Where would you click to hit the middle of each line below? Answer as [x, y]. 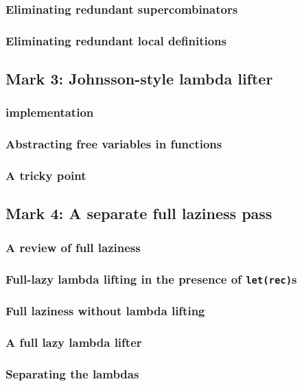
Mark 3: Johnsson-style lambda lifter [139, 79]
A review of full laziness [73, 247]
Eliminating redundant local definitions [116, 40]
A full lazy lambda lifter [74, 342]
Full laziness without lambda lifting [105, 310]
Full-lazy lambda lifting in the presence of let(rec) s [151, 279]
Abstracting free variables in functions [114, 144]
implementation [50, 112]
